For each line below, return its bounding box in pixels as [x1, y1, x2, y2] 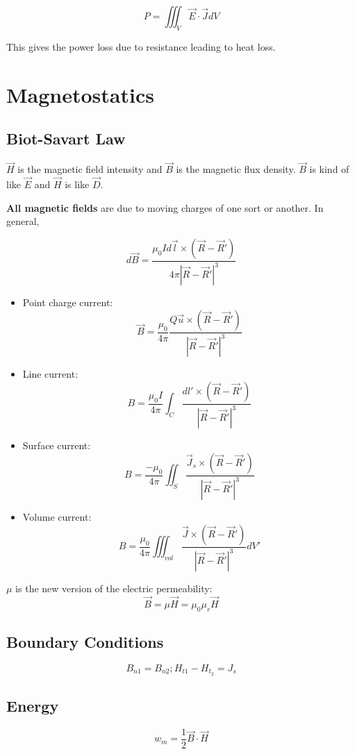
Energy [6, 695, 59, 717]
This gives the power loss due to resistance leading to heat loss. [6, 39, 276, 53]
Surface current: [22, 438, 91, 453]
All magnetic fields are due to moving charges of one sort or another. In [6, 200, 324, 215]
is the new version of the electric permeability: [15, 581, 213, 596]
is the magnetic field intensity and [17, 162, 163, 176]
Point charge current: [22, 295, 113, 310]
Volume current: [22, 510, 92, 524]
